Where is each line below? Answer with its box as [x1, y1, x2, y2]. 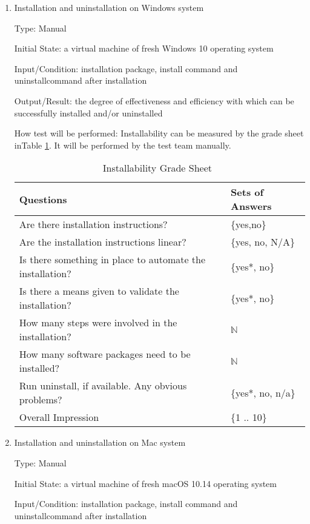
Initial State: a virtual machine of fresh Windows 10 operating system [14, 42, 274, 55]
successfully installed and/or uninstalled [14, 106, 163, 119]
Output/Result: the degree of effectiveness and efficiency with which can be [14, 94, 294, 107]
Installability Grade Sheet [102, 161, 213, 175]
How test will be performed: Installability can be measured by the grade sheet [14, 127, 304, 139]
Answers [231, 199, 272, 213]
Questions [19, 192, 67, 206]
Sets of [231, 185, 264, 200]
